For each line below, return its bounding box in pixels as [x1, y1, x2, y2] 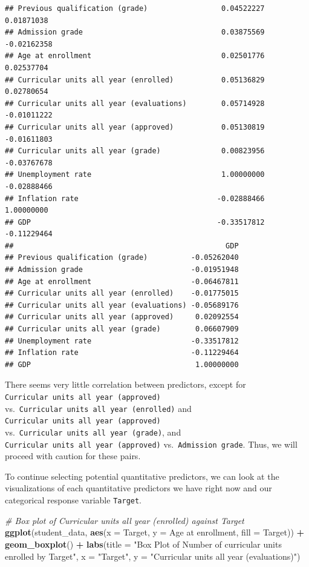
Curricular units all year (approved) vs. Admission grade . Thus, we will [5, 437, 298, 450]
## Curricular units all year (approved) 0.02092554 [5, 313, 239, 322]
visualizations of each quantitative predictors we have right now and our [5, 482, 272, 494]
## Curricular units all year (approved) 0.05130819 [5, 122, 265, 131]
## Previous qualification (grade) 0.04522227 [5, 4, 265, 13]
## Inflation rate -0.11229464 [5, 348, 239, 357]
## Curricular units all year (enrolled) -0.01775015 [5, 289, 239, 298]
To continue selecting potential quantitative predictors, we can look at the [5, 469, 279, 482]
